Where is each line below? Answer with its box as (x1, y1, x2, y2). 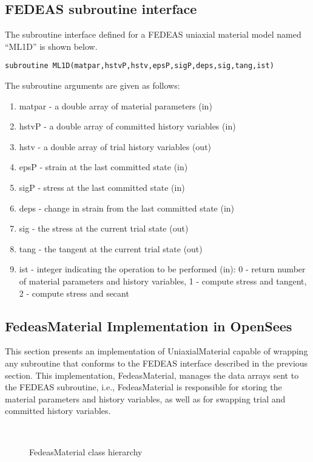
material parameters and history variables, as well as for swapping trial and (5, 392, 286, 405)
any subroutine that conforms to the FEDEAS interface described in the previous (5, 356, 308, 369)
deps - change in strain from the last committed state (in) (19, 201, 235, 214)
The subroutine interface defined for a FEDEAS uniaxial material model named (5, 28, 301, 41)
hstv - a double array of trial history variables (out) (19, 140, 212, 153)
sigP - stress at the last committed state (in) (19, 181, 185, 194)
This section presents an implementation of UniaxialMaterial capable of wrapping (5, 345, 308, 357)
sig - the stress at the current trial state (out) (19, 222, 189, 235)
